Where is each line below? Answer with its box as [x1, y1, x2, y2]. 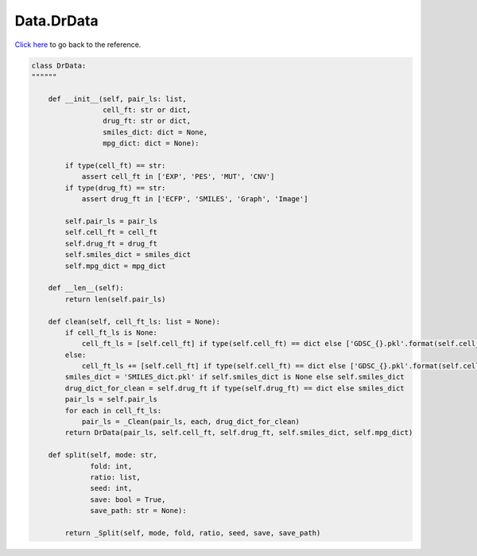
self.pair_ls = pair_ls [64, 217, 158, 226]
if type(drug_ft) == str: [64, 183, 166, 192]
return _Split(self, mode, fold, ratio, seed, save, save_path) [64, 528, 321, 537]
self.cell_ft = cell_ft [64, 227, 158, 237]
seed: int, [90, 484, 133, 493]
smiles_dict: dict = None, [102, 127, 208, 137]
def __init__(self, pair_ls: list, [48, 94, 187, 103]
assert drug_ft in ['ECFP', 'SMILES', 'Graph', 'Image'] [81, 195, 308, 204]
